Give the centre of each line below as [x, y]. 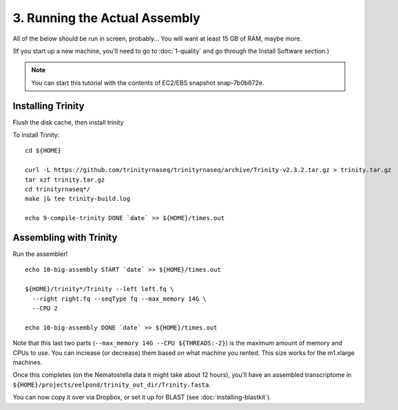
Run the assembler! [40, 254]
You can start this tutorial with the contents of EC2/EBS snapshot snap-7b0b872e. [148, 83]
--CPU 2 [45, 309]
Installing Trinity [49, 106]
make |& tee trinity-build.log [78, 199]
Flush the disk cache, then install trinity [68, 122]
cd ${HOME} [43, 151]
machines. [28, 362]
